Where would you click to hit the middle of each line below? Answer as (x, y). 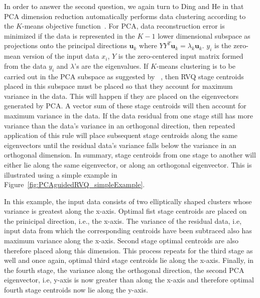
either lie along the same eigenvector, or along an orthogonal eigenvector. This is (128, 164)
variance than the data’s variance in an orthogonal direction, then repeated (120, 125)
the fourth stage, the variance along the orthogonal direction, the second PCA (124, 270)
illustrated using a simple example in (61, 174)
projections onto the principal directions (66, 45)
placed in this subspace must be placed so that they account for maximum (118, 86)
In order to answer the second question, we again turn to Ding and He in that (124, 6)
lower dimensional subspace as (204, 35)
